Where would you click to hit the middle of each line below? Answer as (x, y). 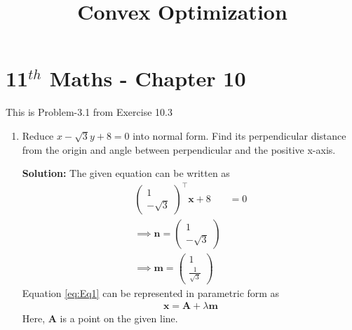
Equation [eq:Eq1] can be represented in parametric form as (151, 292)
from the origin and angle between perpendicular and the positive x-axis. (179, 149)
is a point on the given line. (119, 318)
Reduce (38, 135)
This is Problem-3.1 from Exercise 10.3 (89, 112)
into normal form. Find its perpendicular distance (239, 135)
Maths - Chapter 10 (148, 78)
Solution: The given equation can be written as (126, 173)
